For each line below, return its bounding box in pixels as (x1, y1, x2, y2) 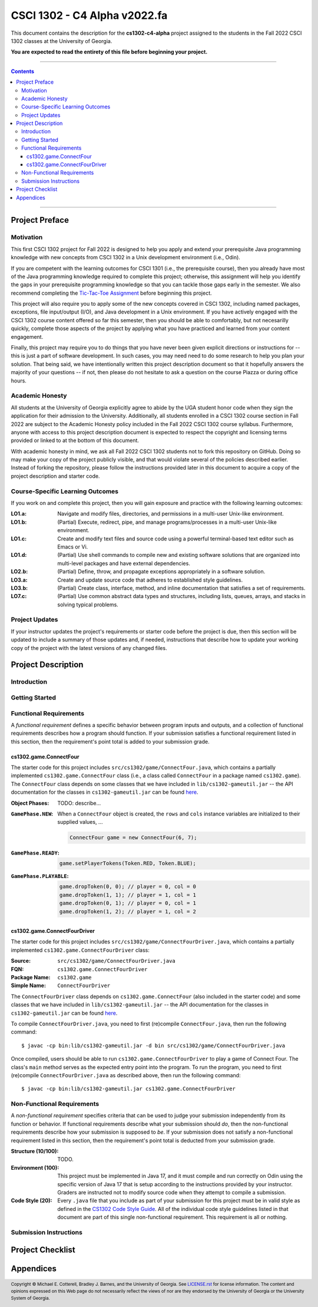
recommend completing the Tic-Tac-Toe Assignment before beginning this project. (11, 289, 212, 296)
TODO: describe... (57, 799, 101, 807)
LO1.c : (11, 535, 26, 542)
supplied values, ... (57, 818, 103, 826)
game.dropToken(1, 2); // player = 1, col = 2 (59, 908, 197, 915)
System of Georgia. (11, 1295, 50, 1301)
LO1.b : (11, 519, 27, 526)
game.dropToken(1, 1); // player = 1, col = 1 (59, 892, 197, 898)
